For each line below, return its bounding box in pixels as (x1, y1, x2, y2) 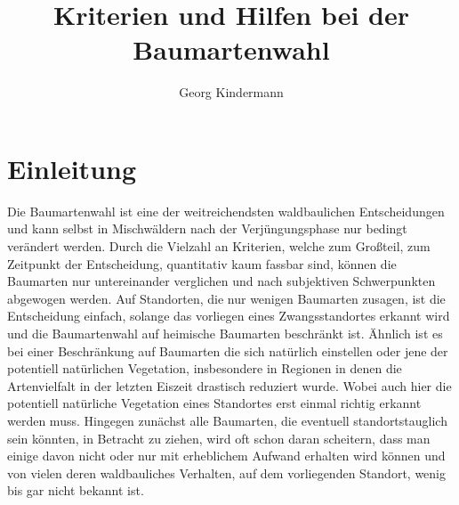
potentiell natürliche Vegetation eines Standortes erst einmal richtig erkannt (7, 394, 422, 412)
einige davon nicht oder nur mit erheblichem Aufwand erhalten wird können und (7, 446, 446, 465)
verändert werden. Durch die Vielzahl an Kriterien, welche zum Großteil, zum (7, 237, 431, 256)
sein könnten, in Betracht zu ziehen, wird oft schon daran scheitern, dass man (7, 428, 431, 447)
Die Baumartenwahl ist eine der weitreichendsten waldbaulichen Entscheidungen (7, 201, 445, 220)
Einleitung (7, 150, 137, 186)
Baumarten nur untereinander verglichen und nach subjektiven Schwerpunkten (7, 272, 436, 290)
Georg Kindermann (179, 83, 284, 102)
